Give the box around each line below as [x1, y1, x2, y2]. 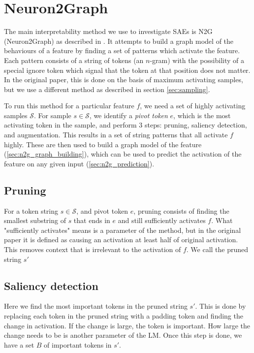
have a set [4, 339, 34, 350]
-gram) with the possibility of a [150, 55, 244, 65]
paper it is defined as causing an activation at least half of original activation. [4, 234, 238, 245]
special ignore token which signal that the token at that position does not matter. [4, 64, 251, 75]
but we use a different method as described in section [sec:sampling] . [4, 84, 210, 94]
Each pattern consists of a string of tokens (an [4, 55, 144, 65]
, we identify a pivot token [89, 110, 168, 120]
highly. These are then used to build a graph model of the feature [4, 139, 202, 149]
